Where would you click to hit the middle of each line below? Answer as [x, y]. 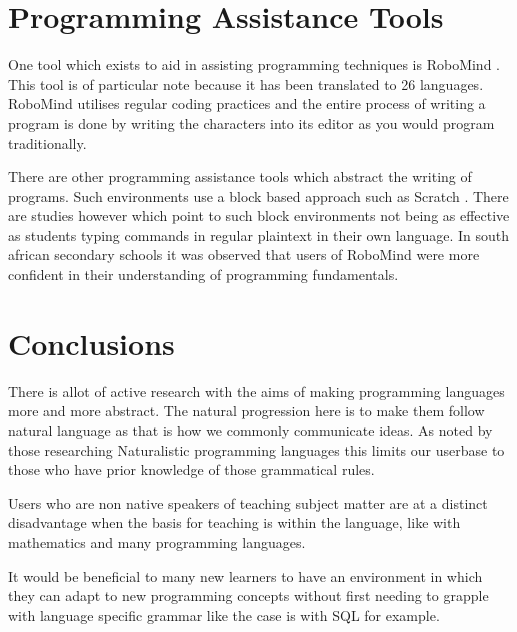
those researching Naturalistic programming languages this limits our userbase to [256, 449]
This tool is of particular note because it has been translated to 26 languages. [246, 83]
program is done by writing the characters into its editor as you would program [251, 122]
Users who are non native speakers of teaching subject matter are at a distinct [248, 502]
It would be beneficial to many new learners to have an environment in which [245, 575]
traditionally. [47, 142]
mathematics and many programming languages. [157, 541]
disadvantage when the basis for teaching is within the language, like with [234, 522]
